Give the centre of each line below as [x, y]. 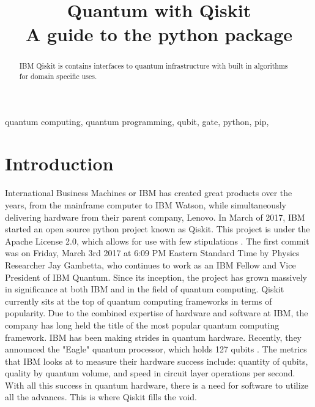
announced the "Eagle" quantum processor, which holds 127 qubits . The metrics [156, 349]
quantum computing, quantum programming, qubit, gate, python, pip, [137, 121]
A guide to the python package [159, 34]
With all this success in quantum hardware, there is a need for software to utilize [157, 385]
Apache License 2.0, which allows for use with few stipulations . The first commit [157, 241]
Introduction [59, 163]
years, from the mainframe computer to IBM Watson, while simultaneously [146, 204]
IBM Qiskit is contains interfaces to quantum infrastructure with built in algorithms [154, 66]
